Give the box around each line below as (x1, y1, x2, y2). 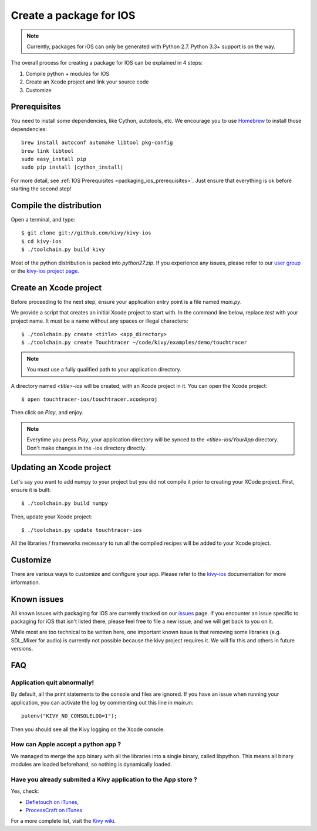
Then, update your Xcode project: (11, 513, 93, 520)
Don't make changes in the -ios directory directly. (26, 444, 147, 451)
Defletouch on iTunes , (25, 798, 79, 805)
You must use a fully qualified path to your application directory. (26, 366, 181, 373)
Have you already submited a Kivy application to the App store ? (11, 775, 198, 783)
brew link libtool (21, 148, 75, 154)
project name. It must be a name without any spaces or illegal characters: (11, 317, 188, 324)
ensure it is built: (11, 486, 51, 493)
